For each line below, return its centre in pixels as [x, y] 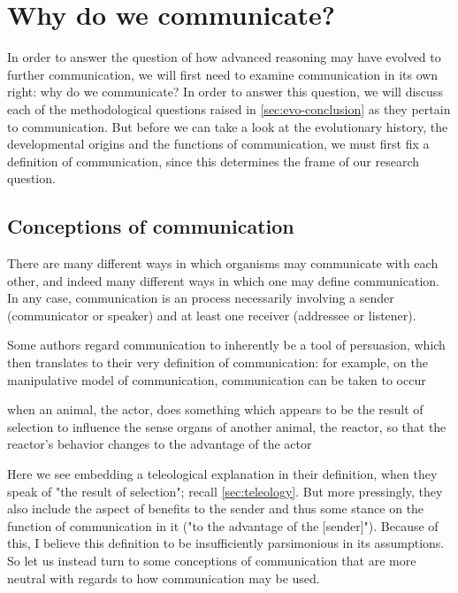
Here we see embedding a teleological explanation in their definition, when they [222, 474]
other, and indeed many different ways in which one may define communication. [223, 280]
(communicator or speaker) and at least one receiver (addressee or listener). [212, 315]
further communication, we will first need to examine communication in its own [223, 74]
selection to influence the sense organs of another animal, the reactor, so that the [227, 426]
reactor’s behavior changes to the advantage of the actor [160, 444]
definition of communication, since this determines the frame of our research [213, 161]
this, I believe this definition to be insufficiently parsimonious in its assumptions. [226, 543]
